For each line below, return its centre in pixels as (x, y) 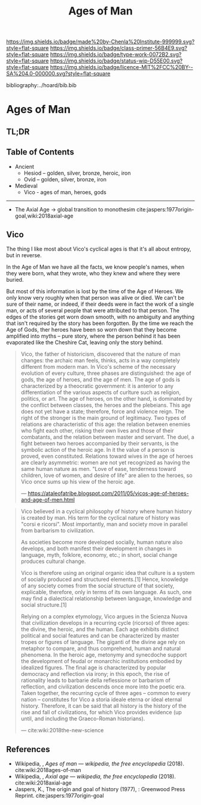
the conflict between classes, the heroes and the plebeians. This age (106, 405)
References (28, 749)
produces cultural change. (53, 561)
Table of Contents (40, 152)
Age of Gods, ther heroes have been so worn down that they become (92, 330)
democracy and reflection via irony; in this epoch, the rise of (95, 674)
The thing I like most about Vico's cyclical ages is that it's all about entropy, (99, 249)
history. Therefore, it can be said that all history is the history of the (103, 706)
